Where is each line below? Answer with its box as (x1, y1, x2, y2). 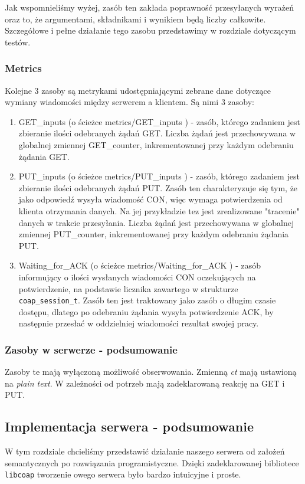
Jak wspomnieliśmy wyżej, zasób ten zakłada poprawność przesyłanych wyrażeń (5, 1, 294, 13)
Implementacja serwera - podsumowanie (5, 417, 254, 436)
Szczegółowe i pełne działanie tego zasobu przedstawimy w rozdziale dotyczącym (5, 24, 296, 37)
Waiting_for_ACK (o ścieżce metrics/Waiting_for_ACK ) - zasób (18, 259, 261, 272)
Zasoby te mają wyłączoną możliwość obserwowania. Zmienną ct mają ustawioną (5, 365, 297, 378)
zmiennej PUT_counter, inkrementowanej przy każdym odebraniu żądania (18, 228, 289, 240)
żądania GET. (18, 150, 70, 162)
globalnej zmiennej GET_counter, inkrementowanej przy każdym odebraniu (18, 138, 294, 151)
